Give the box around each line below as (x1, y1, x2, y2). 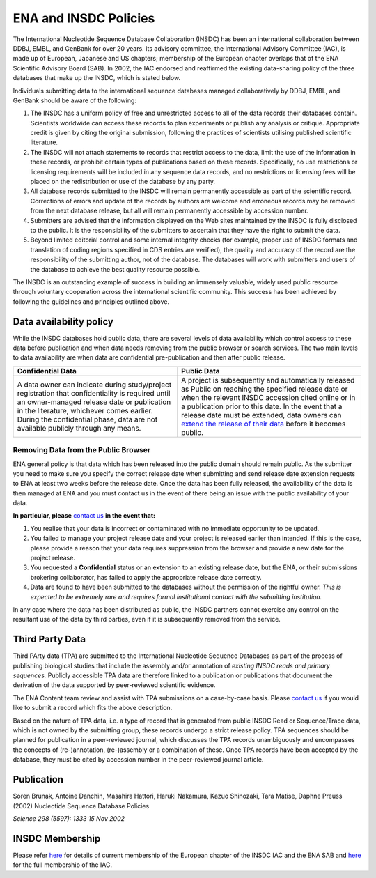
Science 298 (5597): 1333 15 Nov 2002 (13, 814, 125, 822)
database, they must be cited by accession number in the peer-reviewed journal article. (13, 755, 264, 764)
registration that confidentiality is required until (17, 388, 171, 398)
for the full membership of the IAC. (13, 861, 113, 869)
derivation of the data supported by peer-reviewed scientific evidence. (13, 681, 216, 689)
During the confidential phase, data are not (17, 415, 158, 424)
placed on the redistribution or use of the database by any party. (30, 178, 216, 186)
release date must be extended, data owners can (181, 410, 342, 419)
